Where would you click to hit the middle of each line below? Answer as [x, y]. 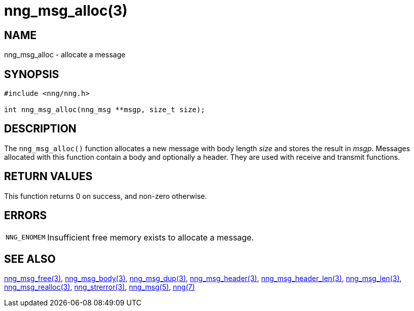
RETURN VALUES [48, 177]
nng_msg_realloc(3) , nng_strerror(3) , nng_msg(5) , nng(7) [100, 287]
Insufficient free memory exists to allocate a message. [151, 237]
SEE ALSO [30, 259]
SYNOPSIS [32, 74]
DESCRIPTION [40, 129]
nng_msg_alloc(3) [66, 11]
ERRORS [26, 216]
